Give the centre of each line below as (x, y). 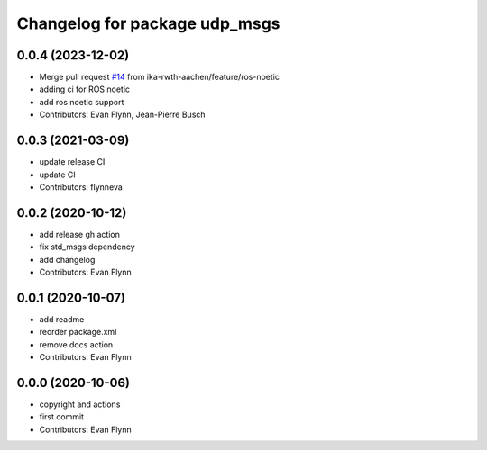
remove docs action (76, 344)
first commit (62, 417)
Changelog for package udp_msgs (148, 23)
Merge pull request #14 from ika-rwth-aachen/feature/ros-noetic (159, 77)
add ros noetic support (82, 102)
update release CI (72, 162)
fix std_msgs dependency (87, 247)
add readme (62, 319)
